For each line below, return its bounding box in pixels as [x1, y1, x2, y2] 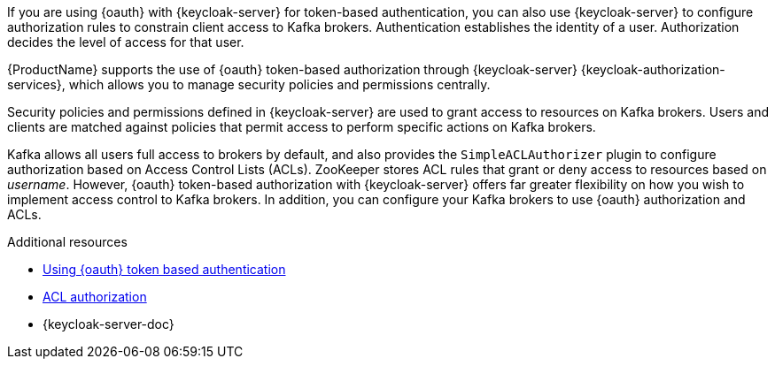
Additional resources [7, 234, 128, 249]
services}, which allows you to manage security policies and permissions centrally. [7, 77, 491, 92]
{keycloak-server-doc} [43, 316, 174, 332]
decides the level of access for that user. [7, 34, 244, 50]
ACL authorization [43, 289, 147, 304]
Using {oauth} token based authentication [43, 262, 286, 277]
